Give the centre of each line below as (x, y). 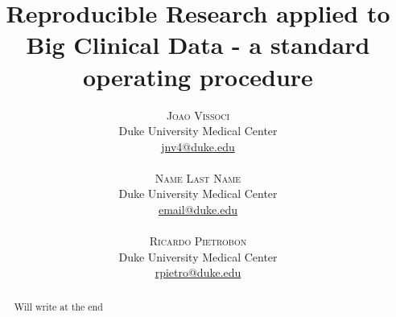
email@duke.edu (198, 210)
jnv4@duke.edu (198, 146)
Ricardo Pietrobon (198, 241)
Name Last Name (198, 177)
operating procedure (198, 76)
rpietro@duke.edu (198, 272)
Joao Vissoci (198, 115)
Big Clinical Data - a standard (198, 45)
